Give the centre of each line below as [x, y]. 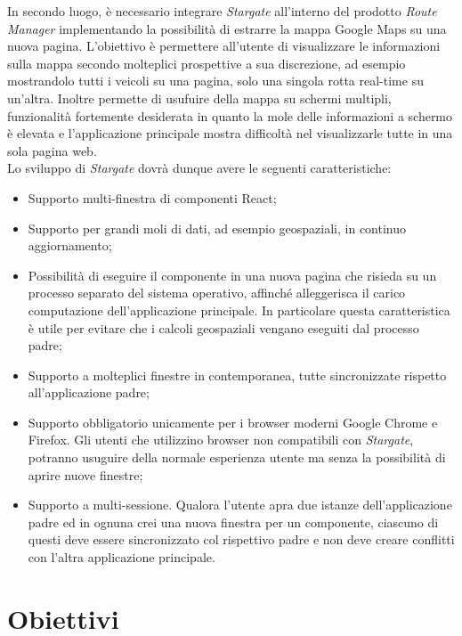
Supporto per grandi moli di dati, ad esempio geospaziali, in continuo [217, 228]
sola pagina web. [52, 150]
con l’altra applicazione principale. [122, 557]
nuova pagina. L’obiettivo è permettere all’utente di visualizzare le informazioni [224, 46]
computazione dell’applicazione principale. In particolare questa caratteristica [239, 310]
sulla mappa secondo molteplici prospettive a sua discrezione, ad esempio [207, 63]
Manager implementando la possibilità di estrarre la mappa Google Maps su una [227, 28]
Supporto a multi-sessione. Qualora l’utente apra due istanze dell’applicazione [240, 505]
